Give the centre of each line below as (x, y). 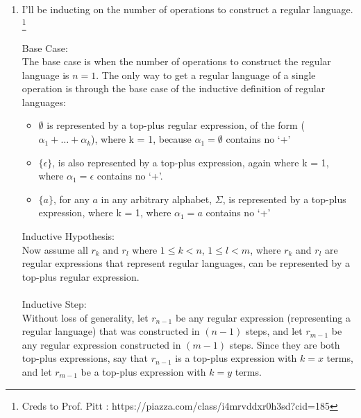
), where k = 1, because (141, 139)
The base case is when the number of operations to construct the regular (176, 61)
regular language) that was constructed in (111, 331)
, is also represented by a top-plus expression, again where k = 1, (191, 162)
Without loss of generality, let (85, 317)
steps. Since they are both (285, 344)
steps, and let (274, 331)
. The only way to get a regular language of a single (206, 75)
